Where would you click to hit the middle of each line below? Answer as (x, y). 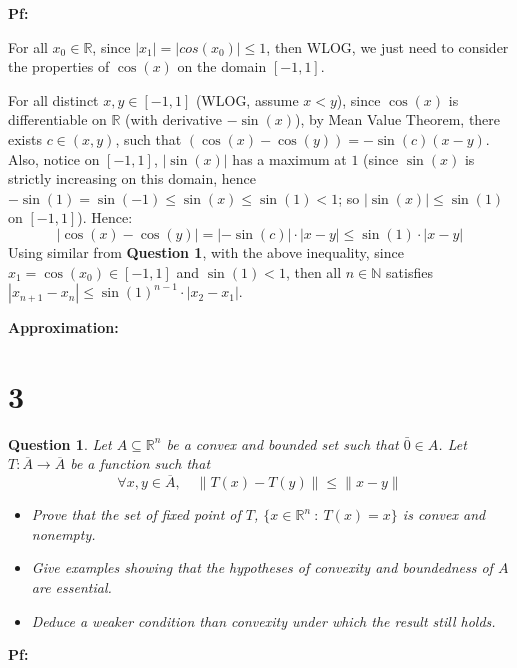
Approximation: (63, 327)
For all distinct (53, 99)
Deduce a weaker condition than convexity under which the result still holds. (263, 620)
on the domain (222, 66)
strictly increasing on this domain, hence (132, 178)
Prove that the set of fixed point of (136, 514)
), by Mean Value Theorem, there (398, 119)
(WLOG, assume (247, 99)
